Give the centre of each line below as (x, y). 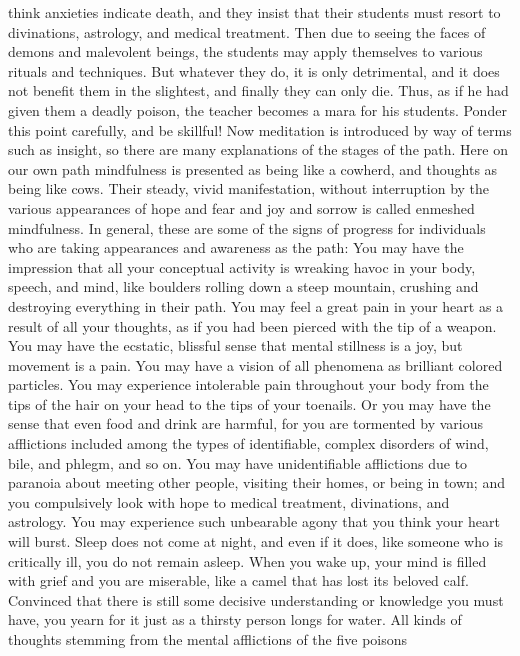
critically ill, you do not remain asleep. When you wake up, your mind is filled (247, 560)
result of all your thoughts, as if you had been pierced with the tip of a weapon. (252, 325)
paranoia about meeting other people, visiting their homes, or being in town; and (256, 482)
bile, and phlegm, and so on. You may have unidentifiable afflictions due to (238, 462)
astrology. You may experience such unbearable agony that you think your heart (254, 521)
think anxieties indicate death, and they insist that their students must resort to (254, 12)
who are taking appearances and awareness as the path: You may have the (236, 247)
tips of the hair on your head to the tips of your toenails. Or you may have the (249, 403)
